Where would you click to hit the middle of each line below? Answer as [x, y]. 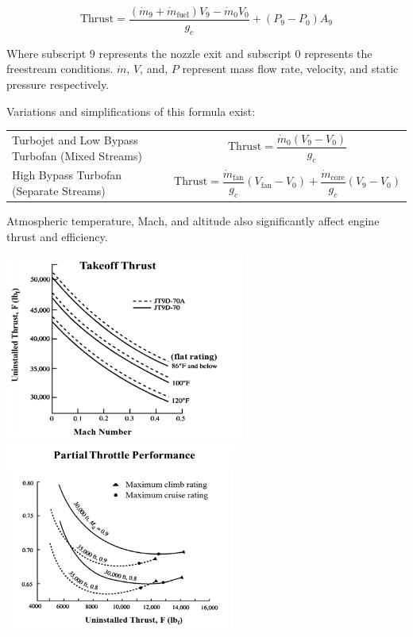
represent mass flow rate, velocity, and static [290, 69]
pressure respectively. [58, 84]
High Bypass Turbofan [67, 175]
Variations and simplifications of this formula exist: [131, 111]
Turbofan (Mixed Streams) [77, 155]
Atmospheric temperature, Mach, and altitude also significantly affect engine [193, 221]
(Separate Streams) [59, 191]
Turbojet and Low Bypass [75, 139]
